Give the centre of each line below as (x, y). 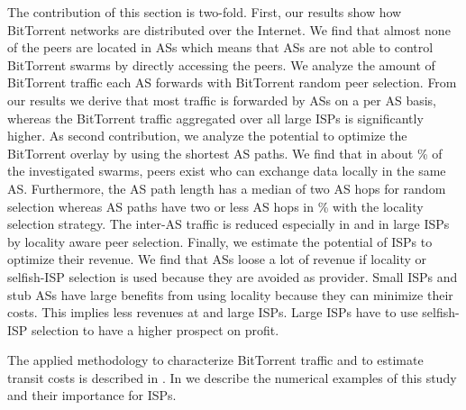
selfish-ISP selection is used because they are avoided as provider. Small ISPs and (233, 276)
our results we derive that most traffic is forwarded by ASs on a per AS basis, (222, 100)
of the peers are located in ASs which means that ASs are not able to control (220, 47)
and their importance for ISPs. (92, 395)
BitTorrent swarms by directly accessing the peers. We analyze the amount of (221, 64)
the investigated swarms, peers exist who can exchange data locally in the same (227, 171)
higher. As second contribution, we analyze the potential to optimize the (207, 136)
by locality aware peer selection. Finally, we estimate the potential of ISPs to (220, 241)
